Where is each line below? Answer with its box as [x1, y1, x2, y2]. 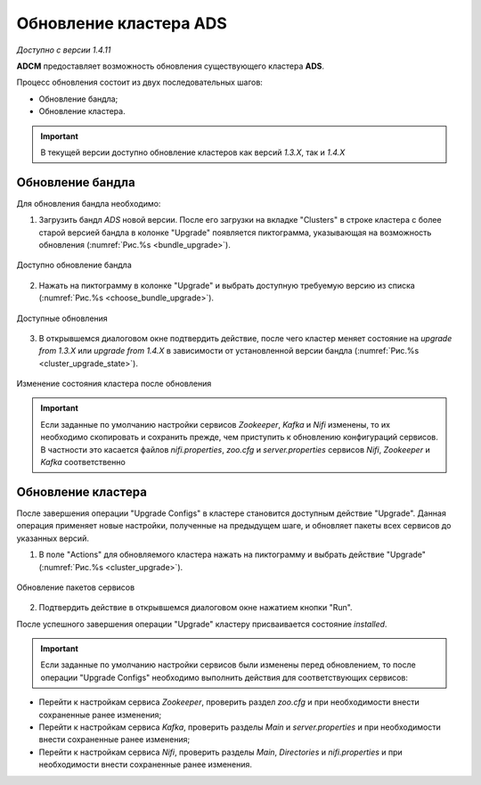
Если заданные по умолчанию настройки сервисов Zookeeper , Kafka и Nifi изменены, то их [40, 419, 391, 429]
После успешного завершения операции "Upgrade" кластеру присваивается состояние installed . [16, 618, 387, 629]
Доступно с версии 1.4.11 [16, 45, 111, 55]
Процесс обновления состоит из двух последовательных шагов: [16, 77, 263, 88]
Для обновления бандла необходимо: [16, 198, 161, 209]
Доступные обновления [16, 313, 109, 323]
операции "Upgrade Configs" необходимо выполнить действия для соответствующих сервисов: [40, 672, 409, 683]
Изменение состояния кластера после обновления [16, 379, 212, 389]
